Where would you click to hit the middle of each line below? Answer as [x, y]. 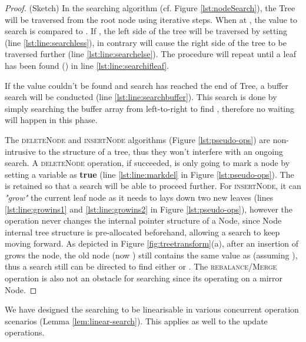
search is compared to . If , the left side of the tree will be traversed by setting [146, 31]
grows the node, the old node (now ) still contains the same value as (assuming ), [151, 255]
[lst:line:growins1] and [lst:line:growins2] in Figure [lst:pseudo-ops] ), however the [149, 209]
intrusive [20, 151]
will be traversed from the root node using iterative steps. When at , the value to [151, 19]
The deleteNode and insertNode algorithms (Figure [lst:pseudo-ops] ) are [137, 139]
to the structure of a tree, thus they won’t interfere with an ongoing [161, 151]
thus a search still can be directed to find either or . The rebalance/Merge [141, 266]
